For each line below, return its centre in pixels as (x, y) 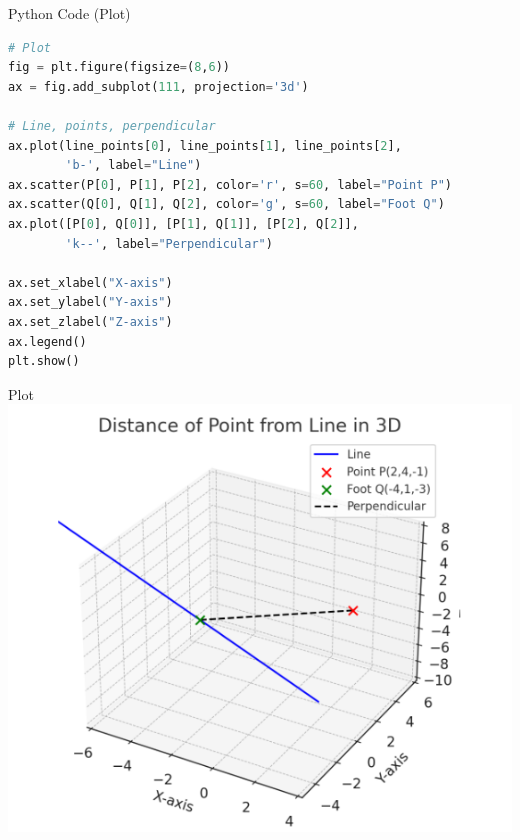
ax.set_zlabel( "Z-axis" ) (90, 321)
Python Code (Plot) (69, 13)
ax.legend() (47, 341)
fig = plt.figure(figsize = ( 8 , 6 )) (119, 67)
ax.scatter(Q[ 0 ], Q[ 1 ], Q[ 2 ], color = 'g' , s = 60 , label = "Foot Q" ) (226, 204)
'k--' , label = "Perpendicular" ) (169, 243)
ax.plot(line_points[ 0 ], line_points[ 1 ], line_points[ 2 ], (205, 145)
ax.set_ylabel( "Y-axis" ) (90, 302)
